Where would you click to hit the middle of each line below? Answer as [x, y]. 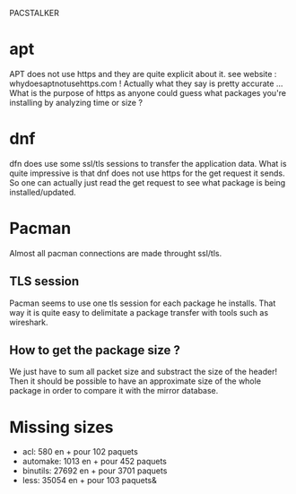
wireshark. [29, 322]
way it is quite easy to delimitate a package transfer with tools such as [139, 312]
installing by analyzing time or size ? [76, 102]
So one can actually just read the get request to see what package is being [148, 182]
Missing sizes [61, 427]
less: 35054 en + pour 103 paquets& [89, 481]
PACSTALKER [35, 13]
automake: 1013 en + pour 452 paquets [95, 462]
